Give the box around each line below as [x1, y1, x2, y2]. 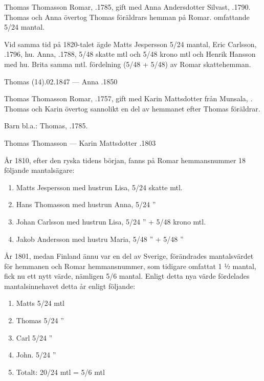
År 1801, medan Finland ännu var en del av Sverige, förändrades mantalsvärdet [4, 251, 254, 261]
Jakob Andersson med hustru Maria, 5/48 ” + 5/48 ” [16, 233, 184, 244]
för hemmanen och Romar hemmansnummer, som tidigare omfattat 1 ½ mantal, [4, 260, 256, 271]
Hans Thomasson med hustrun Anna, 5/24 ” [16, 199, 156, 210]
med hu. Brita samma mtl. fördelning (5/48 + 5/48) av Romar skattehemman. [4, 58, 251, 69]
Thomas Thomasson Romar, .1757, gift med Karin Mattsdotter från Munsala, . [4, 93, 253, 104]
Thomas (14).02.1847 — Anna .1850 [4, 76, 118, 86]
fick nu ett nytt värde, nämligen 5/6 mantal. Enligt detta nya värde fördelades [4, 271, 250, 281]
